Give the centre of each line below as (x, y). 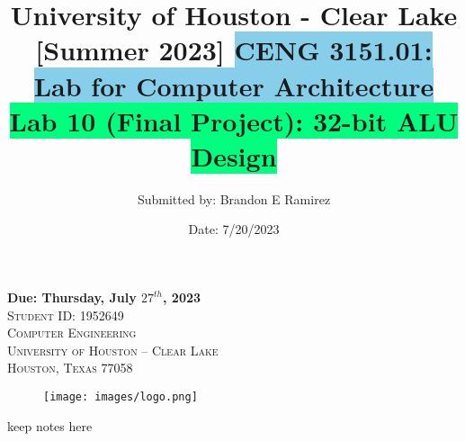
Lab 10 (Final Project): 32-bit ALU (234, 120)
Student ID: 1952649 (66, 315)
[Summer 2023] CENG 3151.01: (234, 50)
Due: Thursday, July (72, 297)
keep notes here (50, 425)
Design (234, 155)
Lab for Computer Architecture (234, 85)
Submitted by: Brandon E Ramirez (234, 198)
